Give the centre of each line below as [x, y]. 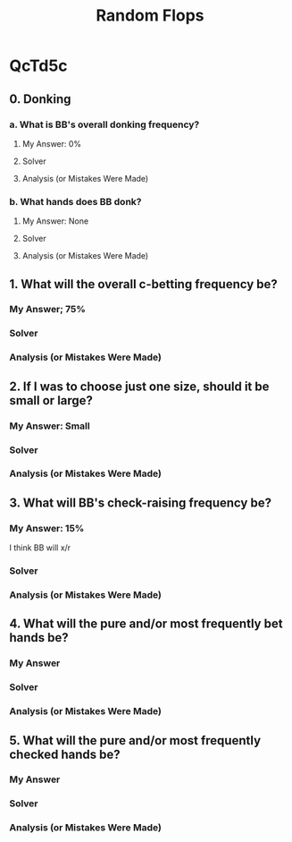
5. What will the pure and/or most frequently [135, 740]
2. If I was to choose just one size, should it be [139, 386]
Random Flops [150, 16]
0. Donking [40, 99]
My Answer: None [55, 221]
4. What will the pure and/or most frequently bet [146, 624]
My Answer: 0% [52, 143]
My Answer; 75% [48, 310]
